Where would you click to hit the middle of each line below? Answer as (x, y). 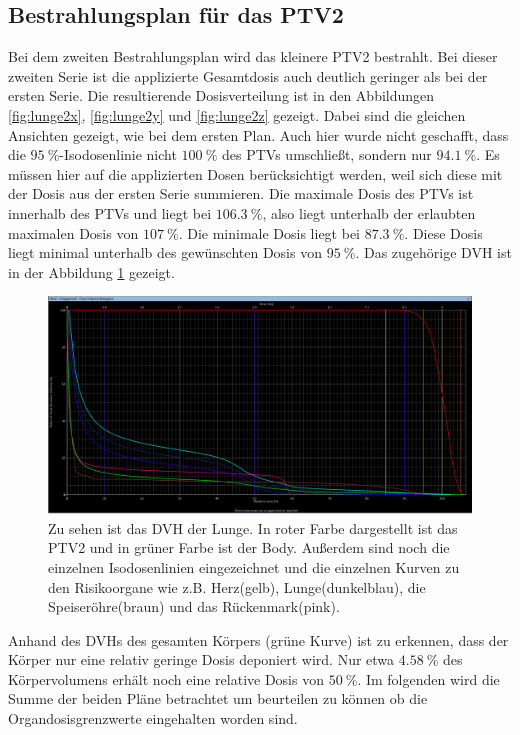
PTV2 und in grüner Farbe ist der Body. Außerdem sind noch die (249, 547)
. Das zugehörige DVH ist (433, 252)
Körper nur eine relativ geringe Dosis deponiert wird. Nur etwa (201, 659)
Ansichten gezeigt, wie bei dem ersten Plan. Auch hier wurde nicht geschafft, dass (258, 134)
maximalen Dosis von (73, 232)
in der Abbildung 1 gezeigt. (91, 271)
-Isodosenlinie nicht (118, 154)
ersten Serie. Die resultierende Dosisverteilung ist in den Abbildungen (221, 95)
